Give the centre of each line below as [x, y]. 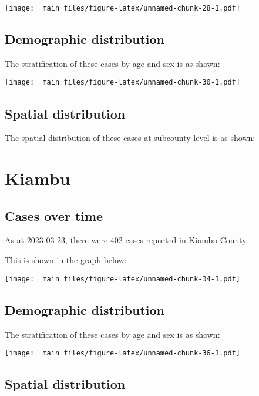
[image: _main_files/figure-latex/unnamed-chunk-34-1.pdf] [122, 279]
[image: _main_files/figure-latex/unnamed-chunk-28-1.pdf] [122, 8]
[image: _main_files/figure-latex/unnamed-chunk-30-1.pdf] [122, 83]
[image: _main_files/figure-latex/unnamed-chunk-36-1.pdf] [122, 353]
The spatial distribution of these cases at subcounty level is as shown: [130, 138]
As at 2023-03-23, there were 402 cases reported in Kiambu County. [127, 240]
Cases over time [54, 215]
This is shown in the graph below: [66, 260]
